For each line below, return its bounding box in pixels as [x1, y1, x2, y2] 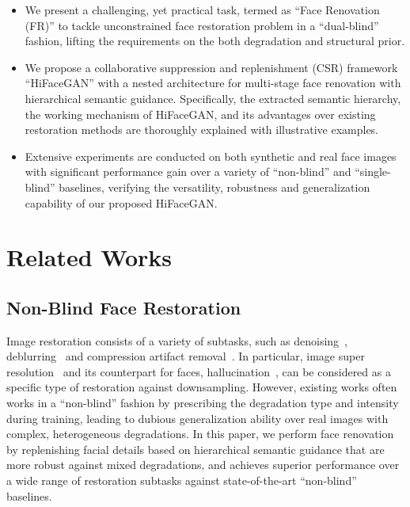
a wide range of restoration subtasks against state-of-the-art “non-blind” [6, 472, 357, 489]
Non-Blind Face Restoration [6, 295, 241, 319]
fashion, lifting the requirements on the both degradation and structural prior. [25, 32, 405, 49]
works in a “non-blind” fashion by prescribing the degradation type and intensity [6, 395, 399, 411]
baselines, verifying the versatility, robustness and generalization [59, 178, 370, 195]
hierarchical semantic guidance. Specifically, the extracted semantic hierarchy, [25, 90, 401, 106]
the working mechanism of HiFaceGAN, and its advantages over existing [25, 105, 376, 122]
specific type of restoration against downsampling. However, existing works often [6, 379, 397, 395]
